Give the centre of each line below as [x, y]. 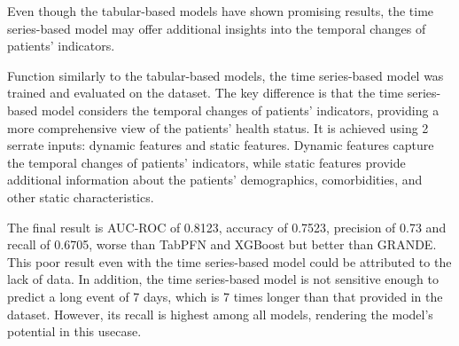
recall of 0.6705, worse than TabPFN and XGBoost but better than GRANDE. [222, 244]
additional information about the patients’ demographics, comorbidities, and [215, 180]
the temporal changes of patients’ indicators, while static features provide [206, 162]
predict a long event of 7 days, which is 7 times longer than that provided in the [225, 296]
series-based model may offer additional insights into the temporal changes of [217, 28]
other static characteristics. [81, 197]
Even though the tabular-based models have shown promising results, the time [221, 11]
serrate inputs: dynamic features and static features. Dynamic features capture [221, 145]
